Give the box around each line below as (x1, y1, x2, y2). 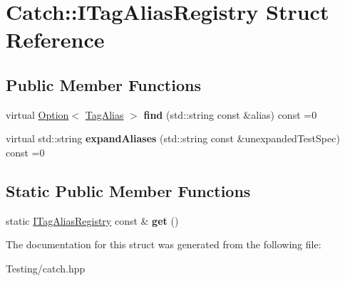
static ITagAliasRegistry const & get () (6, 213, 179, 228)
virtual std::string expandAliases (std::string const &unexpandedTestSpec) (6, 131, 340, 146)
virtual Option (6, 107, 69, 122)
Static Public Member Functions (6, 179, 251, 201)
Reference (6, 25, 105, 54)
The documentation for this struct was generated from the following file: (6, 237, 321, 252)
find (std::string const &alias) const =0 (143, 107, 317, 122)
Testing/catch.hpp (6, 260, 86, 275)
